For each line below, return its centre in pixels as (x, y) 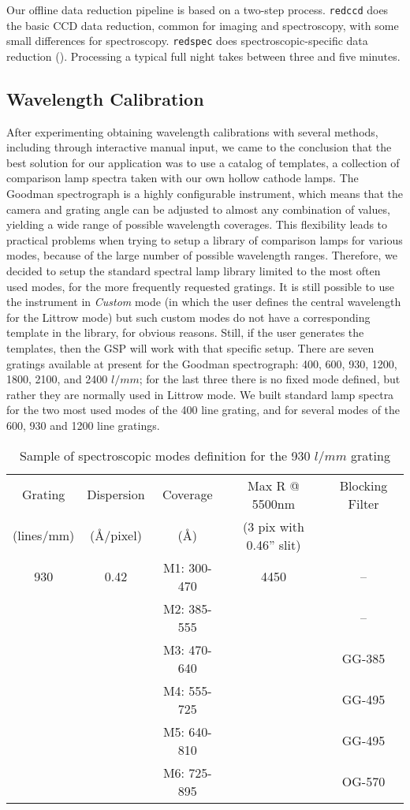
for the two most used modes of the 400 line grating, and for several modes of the (203, 410)
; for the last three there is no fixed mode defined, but (270, 379)
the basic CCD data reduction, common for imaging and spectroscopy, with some (203, 25)
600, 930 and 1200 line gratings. (83, 425)
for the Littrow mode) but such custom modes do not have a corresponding (188, 317)
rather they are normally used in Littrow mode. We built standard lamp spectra (200, 394)
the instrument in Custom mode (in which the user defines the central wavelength (204, 302)
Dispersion (116, 495)
